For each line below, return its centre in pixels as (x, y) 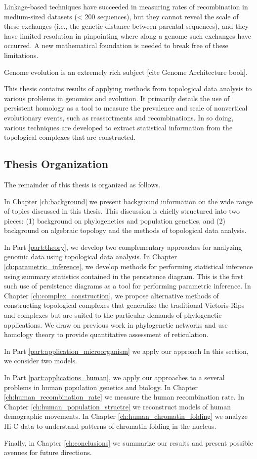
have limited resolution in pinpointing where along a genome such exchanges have (128, 35)
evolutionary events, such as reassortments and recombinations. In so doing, (119, 117)
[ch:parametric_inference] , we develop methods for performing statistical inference (128, 266)
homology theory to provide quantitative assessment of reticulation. (106, 334)
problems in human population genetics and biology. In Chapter (101, 387)
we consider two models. (41, 361)
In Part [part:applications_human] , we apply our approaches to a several (114, 377)
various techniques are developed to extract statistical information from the (118, 127)
